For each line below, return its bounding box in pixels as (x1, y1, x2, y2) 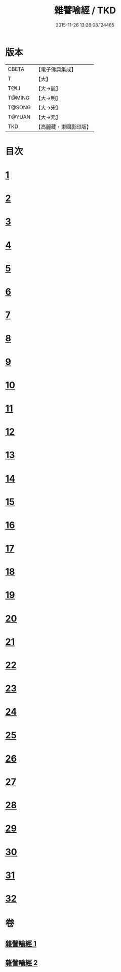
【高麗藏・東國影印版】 (35, 123, 92, 130)
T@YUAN (8, 113, 31, 120)
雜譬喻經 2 (5, 958, 38, 967)
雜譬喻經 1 (5, 939, 37, 948)
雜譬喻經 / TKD (54, 5, 116, 16)
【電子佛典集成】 (35, 66, 77, 73)
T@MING (8, 94, 30, 101)
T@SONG (8, 104, 31, 111)
